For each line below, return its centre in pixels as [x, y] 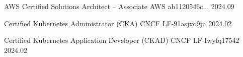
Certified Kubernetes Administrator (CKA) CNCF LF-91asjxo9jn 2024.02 [118, 23]
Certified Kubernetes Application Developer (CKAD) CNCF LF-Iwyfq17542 [122, 40]
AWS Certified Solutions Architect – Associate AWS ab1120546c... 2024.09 [119, 6]
